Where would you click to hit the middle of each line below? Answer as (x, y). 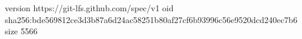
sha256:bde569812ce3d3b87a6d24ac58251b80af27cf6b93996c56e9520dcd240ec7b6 (151, 19)
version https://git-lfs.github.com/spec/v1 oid (89, 8)
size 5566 (21, 31)
